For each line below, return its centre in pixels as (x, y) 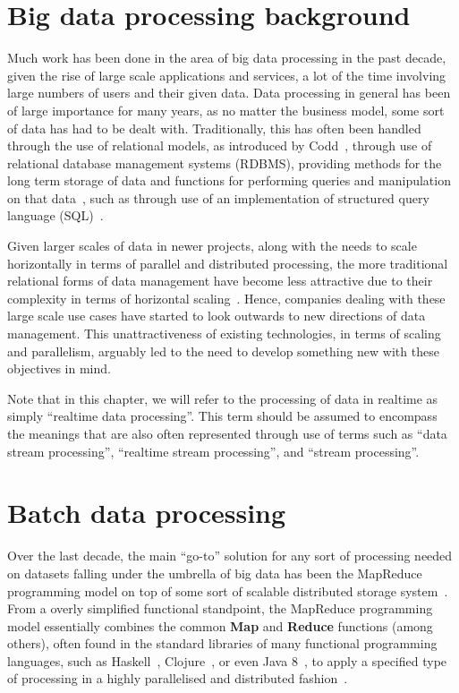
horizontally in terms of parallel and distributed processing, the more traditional (228, 263)
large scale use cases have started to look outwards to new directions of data (217, 316)
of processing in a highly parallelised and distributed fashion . (178, 678)
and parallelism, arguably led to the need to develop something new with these (223, 351)
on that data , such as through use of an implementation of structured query (218, 197)
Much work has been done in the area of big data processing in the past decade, (227, 58)
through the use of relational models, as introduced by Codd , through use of (220, 145)
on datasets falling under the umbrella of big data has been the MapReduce (215, 573)
